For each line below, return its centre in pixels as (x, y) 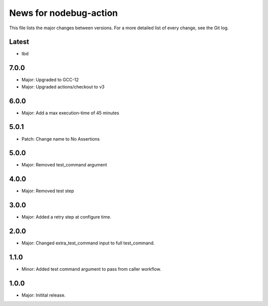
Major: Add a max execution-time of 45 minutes (70, 113)
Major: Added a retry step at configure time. (67, 217)
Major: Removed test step (48, 191)
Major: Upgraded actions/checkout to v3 (63, 86)
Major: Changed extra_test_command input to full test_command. (88, 243)
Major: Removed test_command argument (64, 165)
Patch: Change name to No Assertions (61, 139)
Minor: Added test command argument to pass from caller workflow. (91, 269)
